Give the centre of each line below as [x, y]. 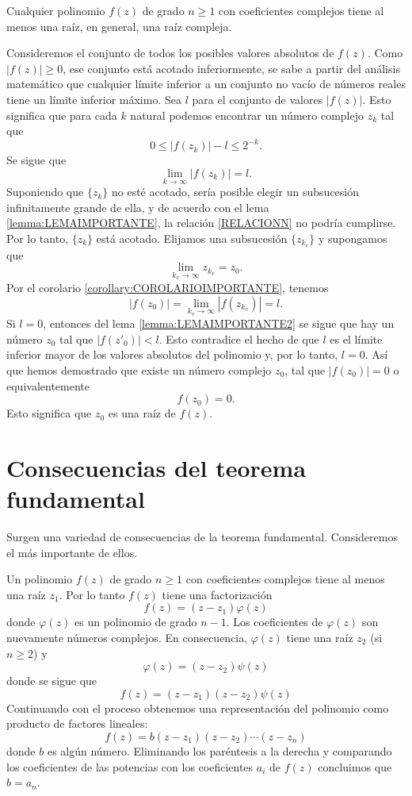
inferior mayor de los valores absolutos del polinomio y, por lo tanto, [172, 354]
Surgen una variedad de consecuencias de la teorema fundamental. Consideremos [202, 537]
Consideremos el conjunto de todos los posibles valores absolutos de [170, 53]
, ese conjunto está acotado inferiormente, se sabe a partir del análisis [231, 68]
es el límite [356, 338]
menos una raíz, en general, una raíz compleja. [119, 26]
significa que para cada [62, 115]
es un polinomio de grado [136, 622]
